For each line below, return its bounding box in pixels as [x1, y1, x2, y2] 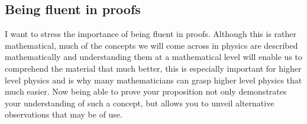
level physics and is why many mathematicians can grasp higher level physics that [5, 73, 302, 86]
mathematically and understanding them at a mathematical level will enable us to [5, 51, 303, 63]
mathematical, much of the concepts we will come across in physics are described [5, 39, 298, 51]
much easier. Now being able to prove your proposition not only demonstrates [5, 85, 287, 98]
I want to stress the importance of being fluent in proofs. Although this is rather [5, 28, 297, 40]
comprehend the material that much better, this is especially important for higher [5, 62, 302, 74]
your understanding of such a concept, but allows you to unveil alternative [5, 96, 274, 109]
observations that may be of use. [5, 108, 122, 120]
